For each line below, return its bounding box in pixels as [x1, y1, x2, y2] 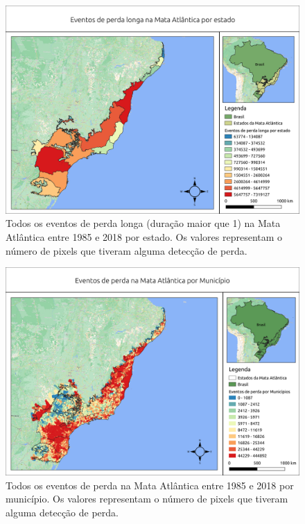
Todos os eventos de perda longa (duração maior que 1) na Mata [6, 216, 281, 230]
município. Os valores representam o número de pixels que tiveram [6, 491, 288, 506]
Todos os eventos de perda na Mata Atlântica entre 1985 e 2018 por [6, 477, 294, 492]
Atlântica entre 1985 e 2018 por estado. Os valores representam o [6, 229, 283, 244]
